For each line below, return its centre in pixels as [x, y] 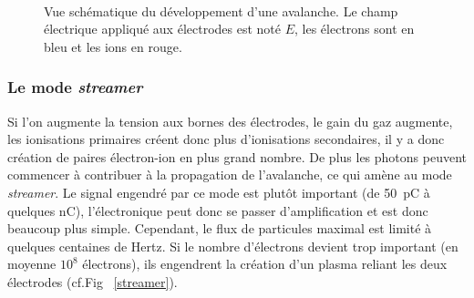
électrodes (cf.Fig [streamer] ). [93, 281]
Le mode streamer [75, 87]
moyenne [32, 264]
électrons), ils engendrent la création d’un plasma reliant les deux [265, 264]
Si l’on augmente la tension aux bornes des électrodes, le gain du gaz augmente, [230, 121]
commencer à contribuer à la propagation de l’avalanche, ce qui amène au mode [230, 175]
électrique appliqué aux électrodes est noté [162, 29]
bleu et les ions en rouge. [113, 46]
